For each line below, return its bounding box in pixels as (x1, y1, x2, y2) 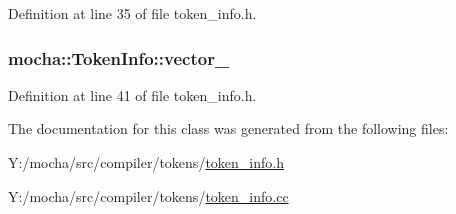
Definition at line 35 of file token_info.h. (8, 3, 257, 23)
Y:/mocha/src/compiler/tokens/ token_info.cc (8, 185, 289, 206)
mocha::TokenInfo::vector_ (8, 45, 230, 70)
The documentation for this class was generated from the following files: (8, 118, 449, 139)
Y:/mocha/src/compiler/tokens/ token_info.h (8, 152, 284, 172)
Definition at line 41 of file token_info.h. (8, 84, 257, 105)
